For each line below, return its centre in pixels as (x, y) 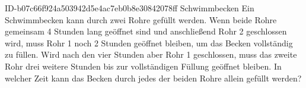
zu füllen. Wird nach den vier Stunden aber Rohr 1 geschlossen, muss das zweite (151, 54)
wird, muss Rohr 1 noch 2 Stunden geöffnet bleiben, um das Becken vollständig (149, 43)
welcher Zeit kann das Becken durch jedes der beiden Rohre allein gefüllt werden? (153, 78)
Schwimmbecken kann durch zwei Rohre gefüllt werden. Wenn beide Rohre (141, 19)
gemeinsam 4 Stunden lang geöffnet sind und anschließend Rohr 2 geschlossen (146, 31)
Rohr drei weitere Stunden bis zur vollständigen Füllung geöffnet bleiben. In (143, 66)
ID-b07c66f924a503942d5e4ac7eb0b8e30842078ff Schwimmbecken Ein (130, 8)
